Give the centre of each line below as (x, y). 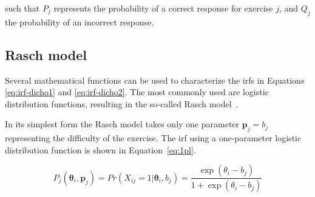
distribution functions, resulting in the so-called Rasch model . (122, 103)
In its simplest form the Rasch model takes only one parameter (122, 124)
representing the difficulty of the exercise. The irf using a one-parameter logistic (153, 138)
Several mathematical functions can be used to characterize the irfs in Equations (155, 80)
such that (22, 8)
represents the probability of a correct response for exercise (163, 8)
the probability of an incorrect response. (80, 22)
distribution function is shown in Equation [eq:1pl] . (100, 149)
